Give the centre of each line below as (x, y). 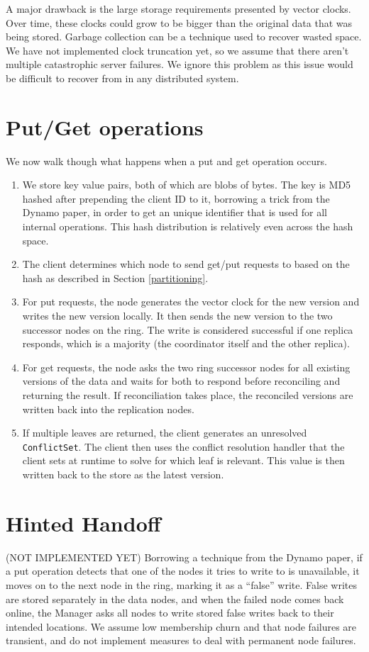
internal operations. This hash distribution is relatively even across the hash (188, 226)
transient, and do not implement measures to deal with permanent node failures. (181, 640)
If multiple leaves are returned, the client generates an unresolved (165, 433)
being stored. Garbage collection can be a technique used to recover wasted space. (184, 36)
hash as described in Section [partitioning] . (115, 277)
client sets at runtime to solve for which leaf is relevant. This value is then (183, 460)
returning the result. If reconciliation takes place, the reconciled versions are (188, 395)
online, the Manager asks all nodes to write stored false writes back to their (170, 613)
